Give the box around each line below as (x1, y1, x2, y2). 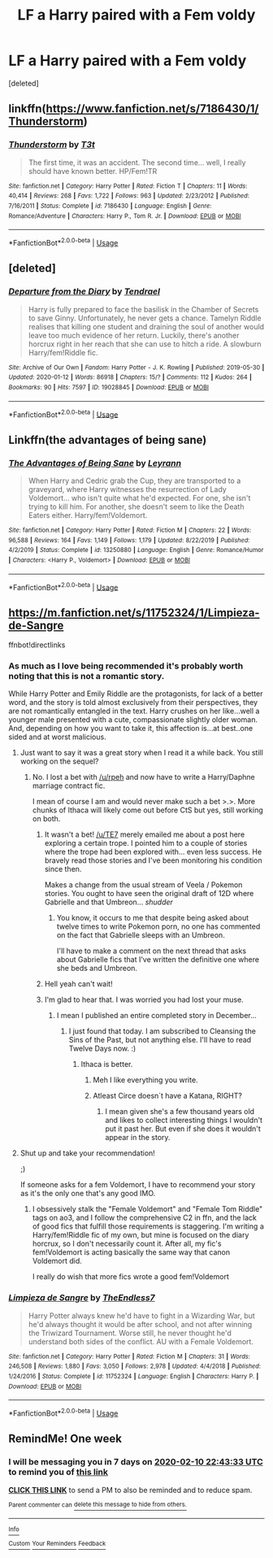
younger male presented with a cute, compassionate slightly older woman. (8, 715, 258, 725)
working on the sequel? (19, 756, 99, 766)
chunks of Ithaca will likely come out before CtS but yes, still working (32, 805, 264, 815)
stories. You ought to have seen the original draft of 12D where (44, 889, 254, 899)
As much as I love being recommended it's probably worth (8, 660, 244, 672)
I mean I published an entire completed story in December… (56, 1011, 258, 1021)
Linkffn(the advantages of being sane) (8, 433, 207, 446)
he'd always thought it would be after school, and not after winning (28, 1319, 253, 1329)
